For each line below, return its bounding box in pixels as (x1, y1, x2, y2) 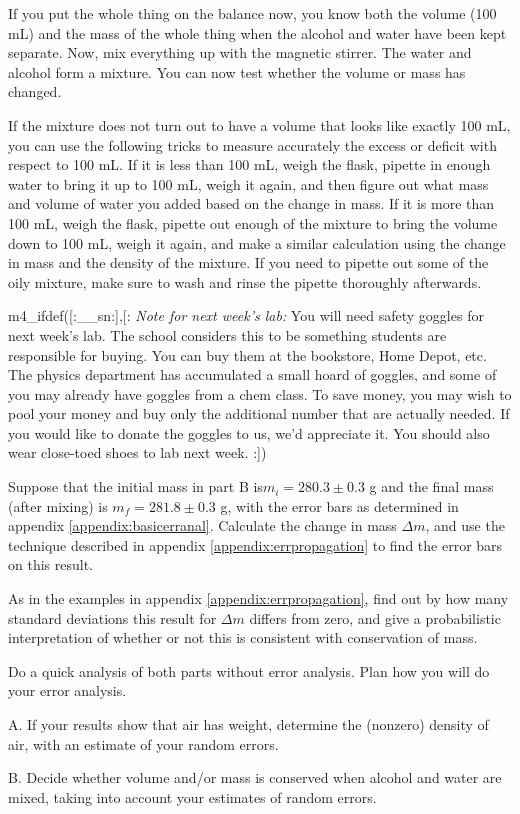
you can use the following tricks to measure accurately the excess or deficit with (8, 134, 497, 155)
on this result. (8, 554, 93, 575)
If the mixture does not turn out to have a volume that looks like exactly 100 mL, (8, 114, 511, 135)
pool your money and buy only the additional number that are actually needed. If (8, 403, 510, 424)
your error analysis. (8, 680, 127, 701)
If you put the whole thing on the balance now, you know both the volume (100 (8, 3, 497, 23)
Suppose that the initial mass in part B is (8, 476, 263, 497)
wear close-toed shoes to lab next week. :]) (8, 442, 267, 463)
